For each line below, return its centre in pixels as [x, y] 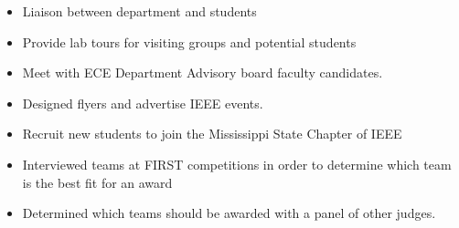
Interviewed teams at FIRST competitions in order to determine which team [237, 164]
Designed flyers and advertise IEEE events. [143, 103]
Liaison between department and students [139, 11]
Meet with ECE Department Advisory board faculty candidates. [203, 73]
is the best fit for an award [97, 182]
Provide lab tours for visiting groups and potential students [189, 41]
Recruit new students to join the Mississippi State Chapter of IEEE [212, 134]
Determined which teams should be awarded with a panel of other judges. [229, 213]
